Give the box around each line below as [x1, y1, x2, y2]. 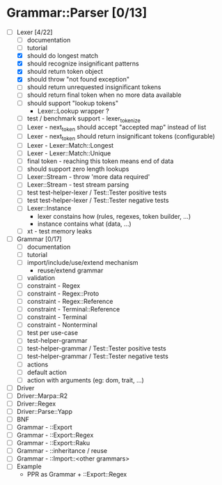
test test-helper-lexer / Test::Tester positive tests [26, 188, 167, 197]
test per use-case [26, 329, 78, 337]
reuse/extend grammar [37, 266, 104, 275]
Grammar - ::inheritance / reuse [16, 447, 108, 455]
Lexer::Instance [26, 204, 72, 213]
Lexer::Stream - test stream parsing [26, 180, 129, 189]
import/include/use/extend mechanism [26, 258, 138, 266]
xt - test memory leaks [26, 226, 92, 235]
